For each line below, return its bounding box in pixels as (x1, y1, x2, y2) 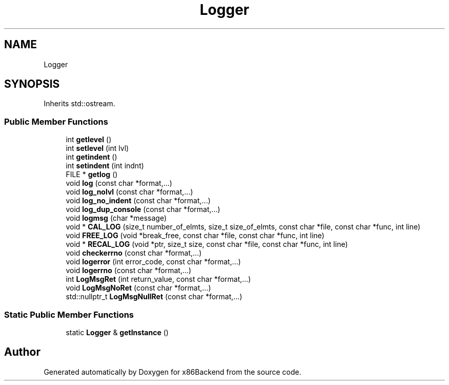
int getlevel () (66, 135, 112, 144)
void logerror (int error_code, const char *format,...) (66, 257, 241, 266)
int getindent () (66, 152, 117, 162)
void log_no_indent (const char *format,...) (66, 196, 211, 205)
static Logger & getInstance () (66, 328, 169, 337)
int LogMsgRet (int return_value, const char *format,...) (66, 275, 251, 284)
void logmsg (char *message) (66, 214, 167, 223)
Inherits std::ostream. (44, 99, 115, 108)
